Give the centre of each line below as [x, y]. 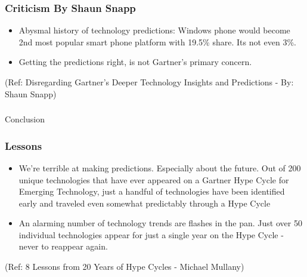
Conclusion [25, 119]
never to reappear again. [63, 246]
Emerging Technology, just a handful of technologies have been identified [152, 191]
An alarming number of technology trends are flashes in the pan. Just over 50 [160, 223]
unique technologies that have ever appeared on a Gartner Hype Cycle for [154, 179]
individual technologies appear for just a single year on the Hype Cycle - [151, 234]
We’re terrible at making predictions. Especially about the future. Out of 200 [160, 167]
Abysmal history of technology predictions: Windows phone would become [154, 30]
